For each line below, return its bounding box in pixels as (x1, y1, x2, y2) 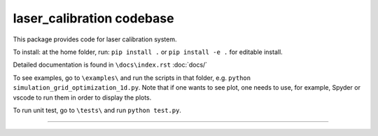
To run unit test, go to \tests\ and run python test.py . (13, 106, 182, 114)
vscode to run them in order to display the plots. (13, 93, 152, 102)
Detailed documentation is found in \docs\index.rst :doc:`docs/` (13, 60, 208, 69)
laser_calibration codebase (13, 11, 174, 26)
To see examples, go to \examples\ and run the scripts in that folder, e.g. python (13, 74, 251, 82)
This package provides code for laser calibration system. (13, 35, 177, 43)
